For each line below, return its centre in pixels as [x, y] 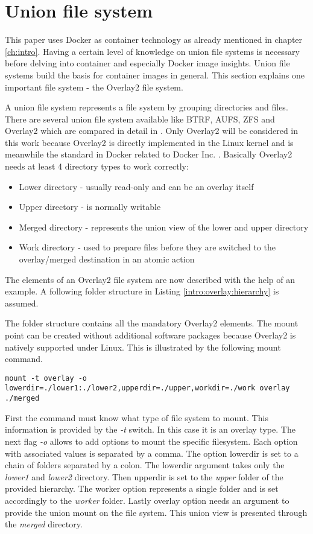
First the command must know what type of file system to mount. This [137, 417]
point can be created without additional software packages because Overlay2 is [150, 335]
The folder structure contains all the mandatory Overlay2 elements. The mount [152, 323]
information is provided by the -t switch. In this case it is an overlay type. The [150, 429]
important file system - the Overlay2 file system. [94, 87]
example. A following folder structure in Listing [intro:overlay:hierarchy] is [142, 291]
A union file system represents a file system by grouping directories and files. [147, 107]
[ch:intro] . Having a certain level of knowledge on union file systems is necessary [153, 51]
